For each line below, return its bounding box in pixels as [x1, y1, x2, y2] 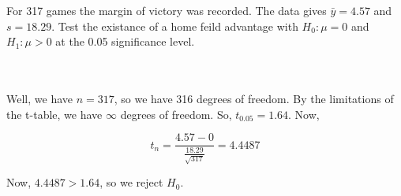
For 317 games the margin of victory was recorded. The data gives [6, 2, 327, 18]
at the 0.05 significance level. [55, 33, 195, 50]
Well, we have [6, 90, 73, 106]
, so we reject [99, 174, 163, 190]
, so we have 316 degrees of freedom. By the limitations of [114, 90, 394, 106]
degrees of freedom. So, [120, 105, 232, 122]
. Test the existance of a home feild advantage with [51, 17, 298, 34]
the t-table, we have [6, 105, 103, 122]
